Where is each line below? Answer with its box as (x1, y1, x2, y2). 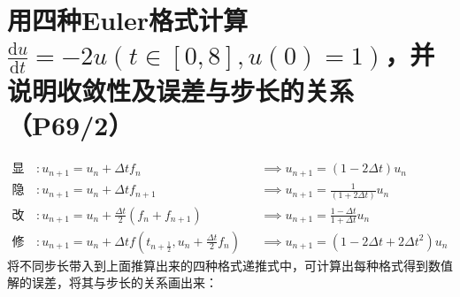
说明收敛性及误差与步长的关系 (7, 72, 355, 109)
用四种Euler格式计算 (7, 2, 249, 38)
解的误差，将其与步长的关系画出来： (7, 273, 218, 292)
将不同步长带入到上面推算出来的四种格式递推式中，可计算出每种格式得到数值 (7, 255, 453, 274)
